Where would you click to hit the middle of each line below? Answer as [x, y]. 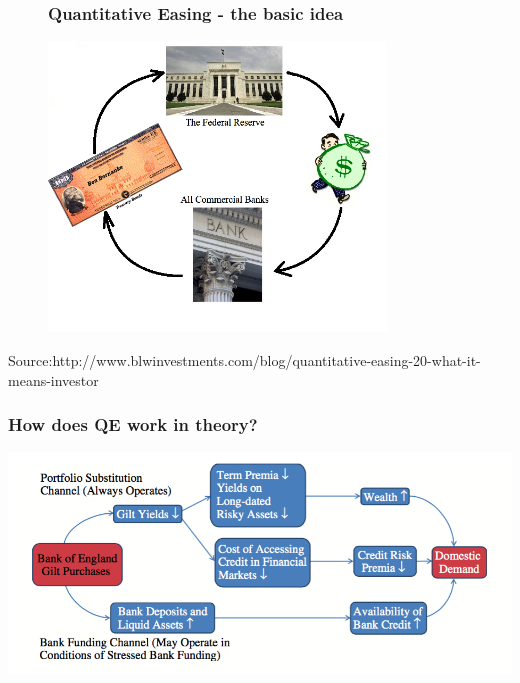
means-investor [53, 379]
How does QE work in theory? [133, 424]
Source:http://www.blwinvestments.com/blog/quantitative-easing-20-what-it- [244, 360]
